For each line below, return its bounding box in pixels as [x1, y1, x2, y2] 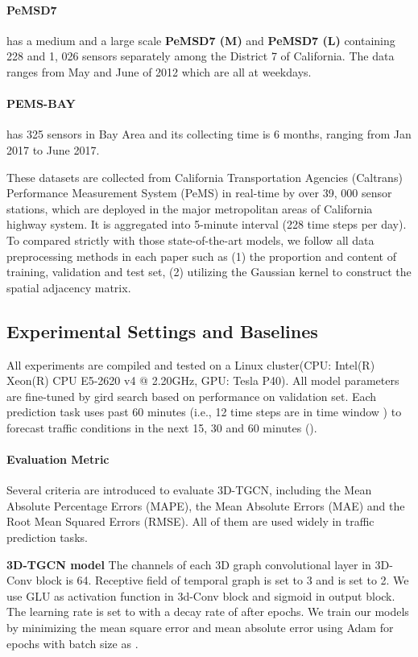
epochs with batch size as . [6, 634, 139, 651]
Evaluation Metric [6, 451, 110, 468]
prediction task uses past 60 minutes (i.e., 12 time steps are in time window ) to [6, 403, 402, 420]
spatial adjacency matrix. [6, 279, 131, 295]
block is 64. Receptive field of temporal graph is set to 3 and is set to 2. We [35, 572, 409, 589]
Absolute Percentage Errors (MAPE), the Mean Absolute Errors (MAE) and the [6, 497, 405, 514]
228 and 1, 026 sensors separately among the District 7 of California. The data [6, 48, 395, 64]
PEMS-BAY [6, 95, 76, 112]
